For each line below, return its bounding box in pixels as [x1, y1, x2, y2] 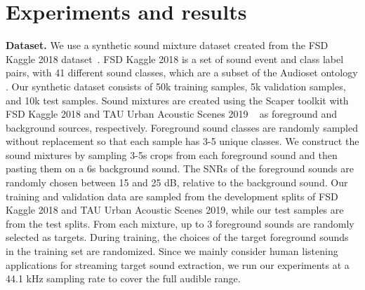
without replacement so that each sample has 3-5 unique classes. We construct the [6, 134, 359, 149]
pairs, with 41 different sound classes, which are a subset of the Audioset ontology [6, 65, 358, 80]
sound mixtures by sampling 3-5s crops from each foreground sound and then [6, 147, 338, 162]
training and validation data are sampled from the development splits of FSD [6, 188, 338, 203]
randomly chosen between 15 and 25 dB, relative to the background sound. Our [6, 175, 348, 190]
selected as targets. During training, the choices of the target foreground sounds [6, 230, 349, 244]
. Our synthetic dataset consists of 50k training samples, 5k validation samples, [6, 78, 346, 93]
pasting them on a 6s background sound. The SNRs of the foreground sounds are [6, 161, 354, 176]
